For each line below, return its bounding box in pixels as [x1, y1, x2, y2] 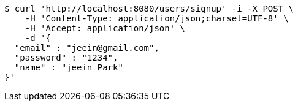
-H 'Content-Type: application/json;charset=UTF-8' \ [25, 13, 289, 23]
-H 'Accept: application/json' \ [25, 23, 186, 33]
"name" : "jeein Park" [14, 62, 123, 72]
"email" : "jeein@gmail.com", [14, 43, 159, 53]
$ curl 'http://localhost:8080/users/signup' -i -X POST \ [4, 4, 294, 13]
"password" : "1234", [14, 53, 118, 62]
